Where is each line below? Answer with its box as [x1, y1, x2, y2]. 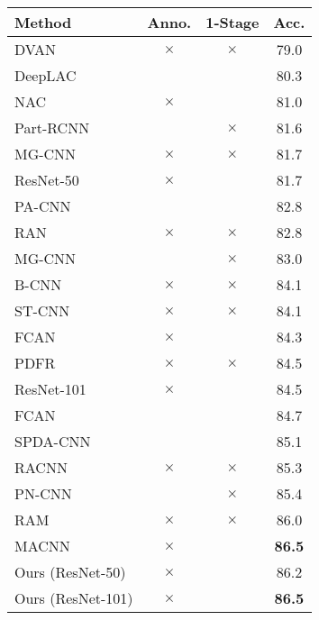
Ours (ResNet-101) [14, 588, 133, 608]
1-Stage [205, 12, 260, 32]
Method [14, 12, 72, 32]
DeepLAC [14, 65, 77, 86]
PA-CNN [14, 196, 71, 216]
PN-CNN [14, 483, 72, 504]
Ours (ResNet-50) [14, 561, 126, 582]
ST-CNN [14, 300, 70, 321]
